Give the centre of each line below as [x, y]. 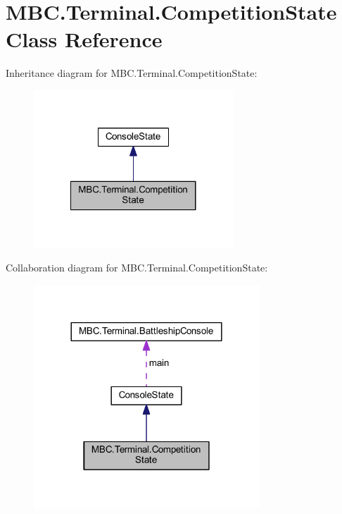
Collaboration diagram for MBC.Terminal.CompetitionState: [137, 268]
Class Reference [84, 39]
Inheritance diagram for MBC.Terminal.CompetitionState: [132, 73]
